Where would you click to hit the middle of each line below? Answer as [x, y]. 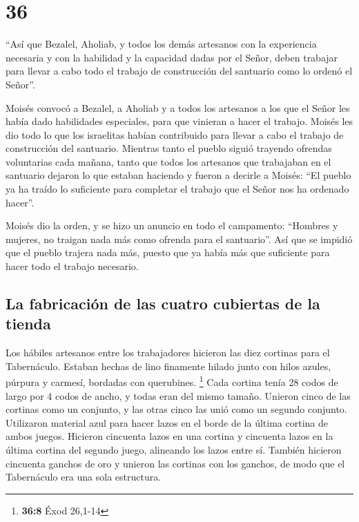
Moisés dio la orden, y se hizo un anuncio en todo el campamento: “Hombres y [172, 225]
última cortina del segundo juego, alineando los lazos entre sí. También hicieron [174, 450]
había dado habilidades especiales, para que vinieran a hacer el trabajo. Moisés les [179, 121]
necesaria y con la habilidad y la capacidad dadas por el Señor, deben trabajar [172, 57]
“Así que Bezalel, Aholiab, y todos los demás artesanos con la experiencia [161, 44]
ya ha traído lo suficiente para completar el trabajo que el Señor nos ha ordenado [177, 189]
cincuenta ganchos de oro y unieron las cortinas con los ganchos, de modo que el [175, 463]
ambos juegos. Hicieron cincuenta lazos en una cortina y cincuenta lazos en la [169, 436]
